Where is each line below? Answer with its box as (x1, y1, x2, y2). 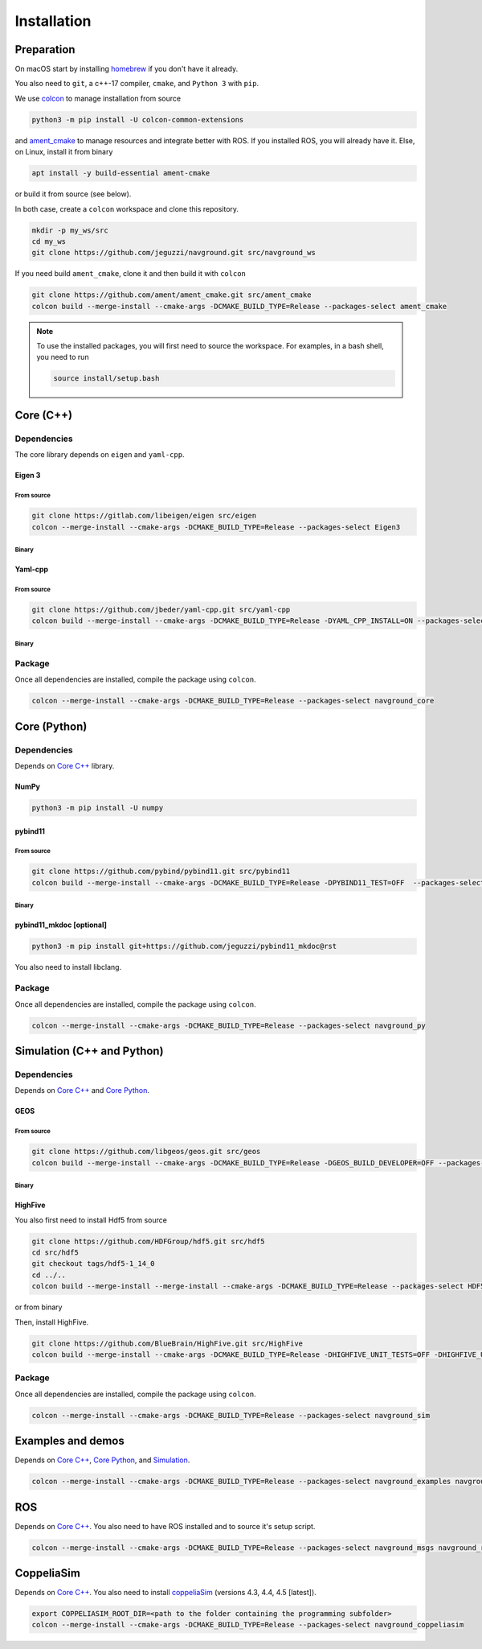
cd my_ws (31, 237, 67, 245)
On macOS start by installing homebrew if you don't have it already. (14, 64, 239, 74)
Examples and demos (14, 1434, 125, 1448)
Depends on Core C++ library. (14, 761, 115, 770)
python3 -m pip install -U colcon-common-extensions (31, 115, 244, 124)
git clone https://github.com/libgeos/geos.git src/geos (31, 1147, 261, 1156)
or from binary (14, 1302, 63, 1312)
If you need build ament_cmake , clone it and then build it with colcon (14, 269, 247, 278)
